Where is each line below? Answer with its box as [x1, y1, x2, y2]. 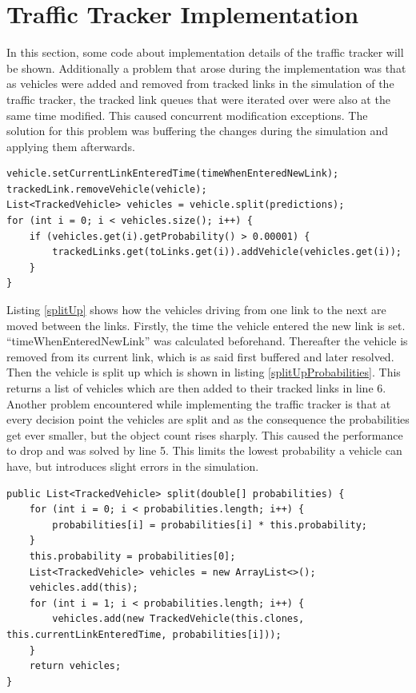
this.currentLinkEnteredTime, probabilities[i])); [6, 628, 282, 640]
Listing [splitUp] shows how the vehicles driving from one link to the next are [6, 301, 386, 318]
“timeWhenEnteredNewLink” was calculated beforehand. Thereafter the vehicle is [6, 333, 408, 349]
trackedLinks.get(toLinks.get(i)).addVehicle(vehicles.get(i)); [52, 246, 402, 258]
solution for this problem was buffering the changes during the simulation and [6, 122, 388, 139]
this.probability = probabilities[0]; [29, 550, 236, 562]
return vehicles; [29, 660, 122, 672]
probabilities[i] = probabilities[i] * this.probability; [52, 519, 368, 531]
